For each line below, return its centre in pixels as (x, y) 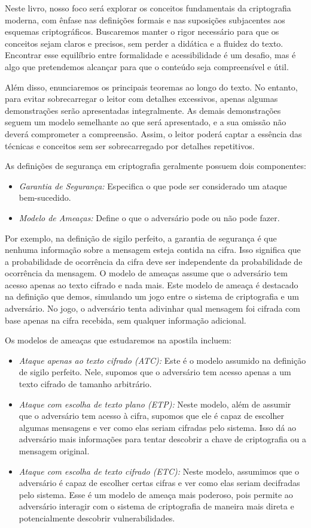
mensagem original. (54, 451)
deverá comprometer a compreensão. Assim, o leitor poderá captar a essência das (153, 133)
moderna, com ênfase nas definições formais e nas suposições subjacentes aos (145, 19)
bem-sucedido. (45, 197)
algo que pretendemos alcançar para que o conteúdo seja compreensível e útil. (147, 66)
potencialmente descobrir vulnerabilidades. (97, 518)
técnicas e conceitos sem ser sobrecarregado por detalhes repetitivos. (130, 145)
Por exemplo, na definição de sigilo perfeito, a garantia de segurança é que (141, 238)
